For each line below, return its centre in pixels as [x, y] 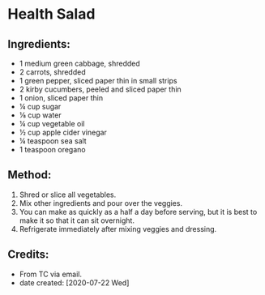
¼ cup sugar [40, 107]
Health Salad [51, 14]
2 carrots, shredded [52, 72]
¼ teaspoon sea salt [53, 141]
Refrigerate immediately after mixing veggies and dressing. [118, 229]
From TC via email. [51, 274]
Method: [30, 175]
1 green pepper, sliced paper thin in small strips [98, 81]
